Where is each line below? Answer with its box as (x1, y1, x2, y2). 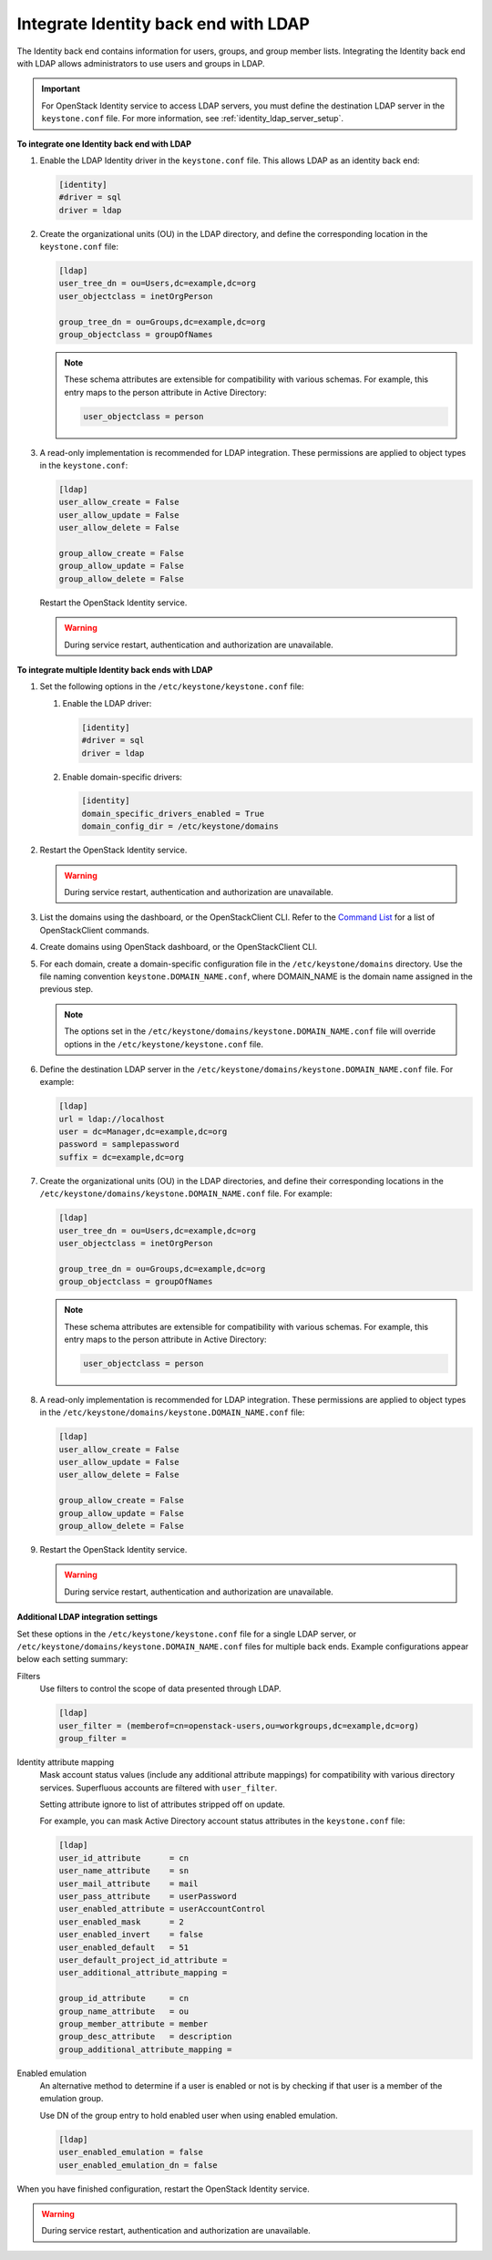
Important (41, 83, 81, 95)
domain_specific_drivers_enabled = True (81, 808, 264, 819)
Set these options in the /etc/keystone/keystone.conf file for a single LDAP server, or (16, 1628, 357, 1639)
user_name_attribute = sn (58, 1865, 190, 1876)
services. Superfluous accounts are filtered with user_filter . (39, 1782, 278, 1793)
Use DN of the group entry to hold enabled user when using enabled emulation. (39, 2110, 338, 2121)
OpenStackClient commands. (39, 924, 149, 935)
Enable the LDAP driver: (62, 697, 152, 708)
